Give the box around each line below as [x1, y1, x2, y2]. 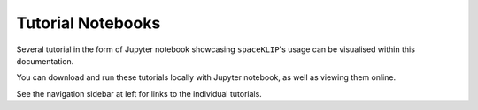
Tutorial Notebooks [16, 13, 161, 33]
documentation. [16, 55, 74, 66]
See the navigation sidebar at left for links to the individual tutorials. [16, 88, 263, 99]
